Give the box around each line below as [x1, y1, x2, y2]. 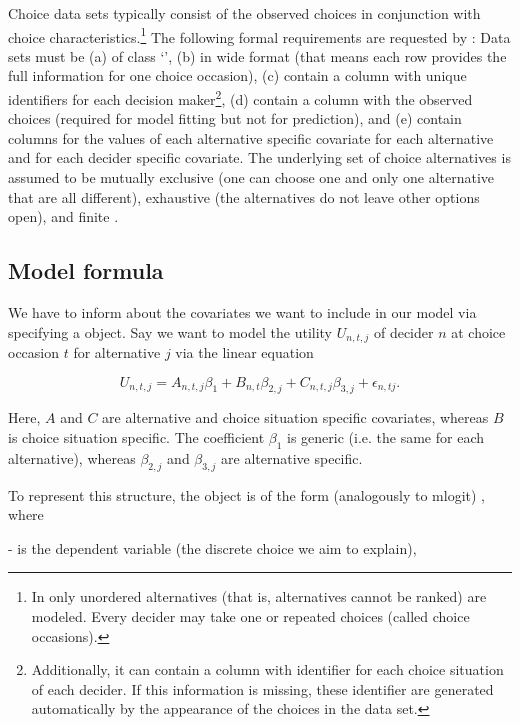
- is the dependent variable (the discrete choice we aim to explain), [8, 537, 417, 558]
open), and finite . [8, 206, 119, 227]
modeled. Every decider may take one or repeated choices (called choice [31, 606, 470, 627]
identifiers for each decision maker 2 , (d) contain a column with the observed [8, 86, 473, 109]
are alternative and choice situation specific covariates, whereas [102, 407, 489, 428]
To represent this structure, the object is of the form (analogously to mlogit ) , [8, 484, 485, 505]
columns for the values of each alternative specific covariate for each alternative [8, 127, 494, 148]
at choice [451, 321, 506, 342]
